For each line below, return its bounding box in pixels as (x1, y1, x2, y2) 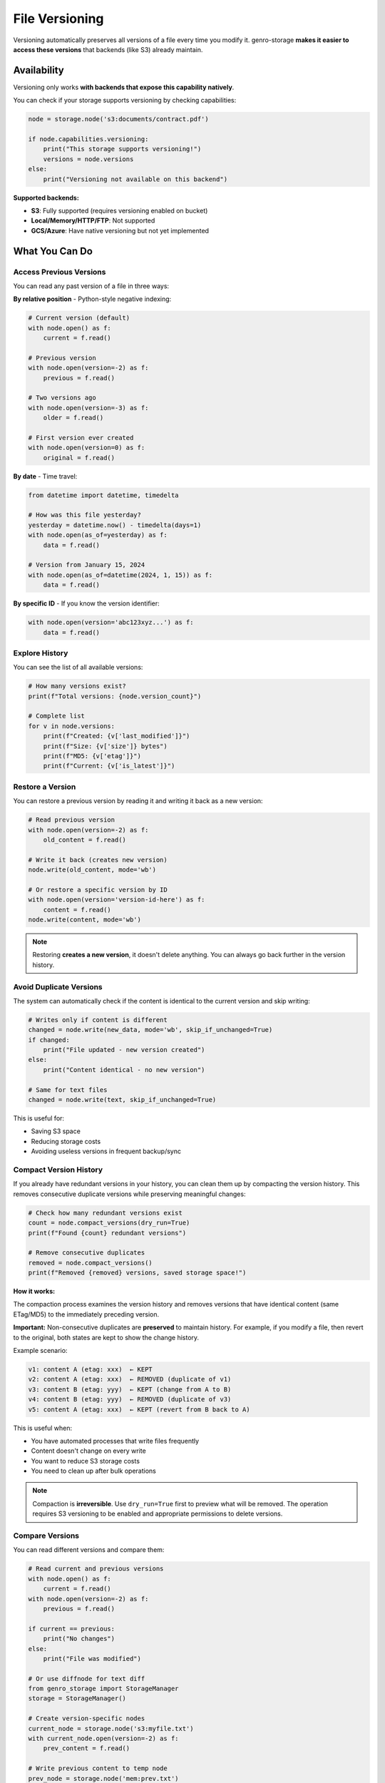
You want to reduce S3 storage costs (31, 1456, 140, 1465)
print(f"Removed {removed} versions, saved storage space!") (28, 1269, 247, 1277)
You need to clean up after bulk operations (31, 1466, 156, 1476)
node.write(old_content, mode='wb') (28, 866, 157, 874)
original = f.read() (43, 454, 115, 461)
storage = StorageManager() (28, 1695, 126, 1702)
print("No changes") (43, 1635, 115, 1643)
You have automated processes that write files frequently (31, 1436, 200, 1445)
